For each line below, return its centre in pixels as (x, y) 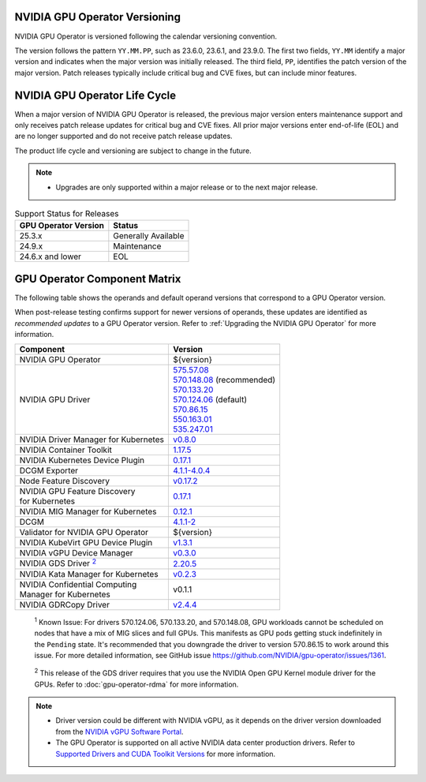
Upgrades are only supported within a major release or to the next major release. (187, 187)
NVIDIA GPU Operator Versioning (98, 17)
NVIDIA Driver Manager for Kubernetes (92, 440)
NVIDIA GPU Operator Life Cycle (95, 95)
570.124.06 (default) (210, 400)
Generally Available (149, 236)
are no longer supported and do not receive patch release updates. (123, 136)
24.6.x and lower (50, 256)
